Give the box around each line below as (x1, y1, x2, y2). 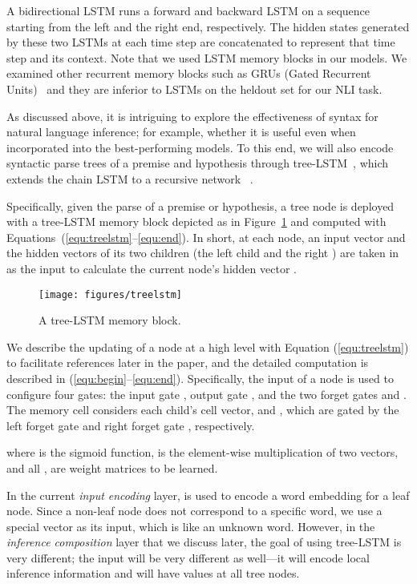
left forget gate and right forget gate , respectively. (6, 417, 255, 433)
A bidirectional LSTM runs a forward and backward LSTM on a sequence (6, 2, 370, 18)
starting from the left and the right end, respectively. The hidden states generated (6, 18, 410, 34)
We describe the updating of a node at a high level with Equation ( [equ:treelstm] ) (6, 338, 409, 355)
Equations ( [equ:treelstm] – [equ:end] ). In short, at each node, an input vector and (6, 228, 406, 245)
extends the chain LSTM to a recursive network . (6, 170, 253, 187)
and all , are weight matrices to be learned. (6, 459, 218, 476)
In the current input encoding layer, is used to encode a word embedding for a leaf (6, 486, 410, 503)
